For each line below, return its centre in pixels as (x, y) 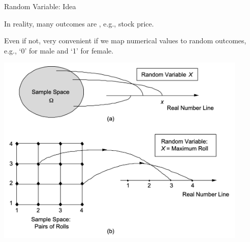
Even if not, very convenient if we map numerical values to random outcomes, (125, 41)
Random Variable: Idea (40, 6)
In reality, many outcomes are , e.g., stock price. (79, 23)
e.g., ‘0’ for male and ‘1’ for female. (59, 50)
